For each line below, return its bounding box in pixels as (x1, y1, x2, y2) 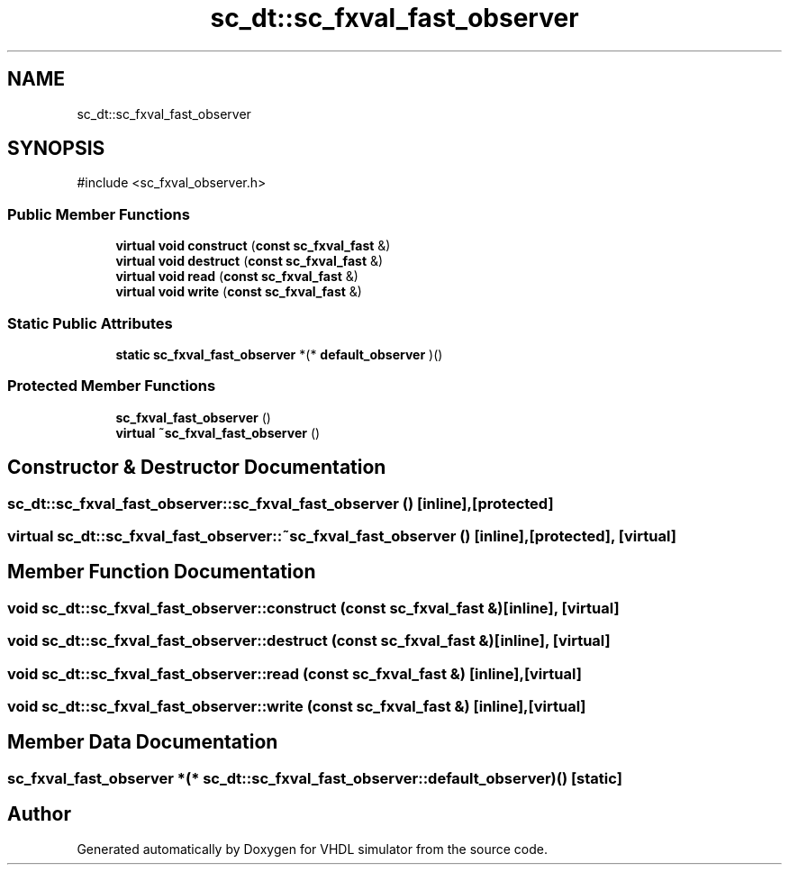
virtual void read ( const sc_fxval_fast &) (115, 268, 358, 285)
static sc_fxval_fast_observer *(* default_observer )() (115, 346, 443, 362)
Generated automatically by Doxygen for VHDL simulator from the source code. (77, 840, 549, 857)
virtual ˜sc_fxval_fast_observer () (115, 424, 321, 441)
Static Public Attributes (7, 313, 173, 332)
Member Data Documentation (7, 731, 278, 754)
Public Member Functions (7, 204, 190, 223)
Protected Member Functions (7, 377, 216, 395)
